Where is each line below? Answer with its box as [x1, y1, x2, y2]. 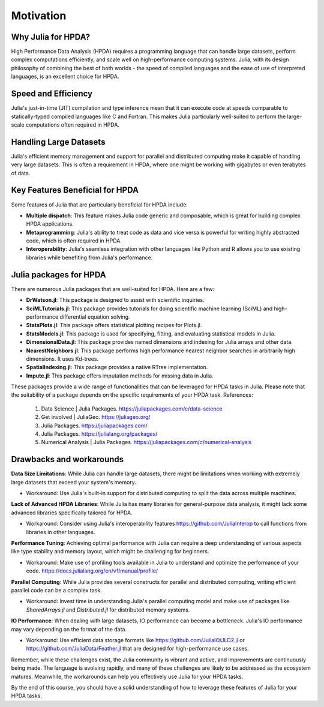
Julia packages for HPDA [11, 269, 106, 280]
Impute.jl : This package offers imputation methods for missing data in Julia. [26, 372, 214, 379]
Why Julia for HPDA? [11, 32, 91, 42]
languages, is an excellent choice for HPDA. [11, 73, 119, 80]
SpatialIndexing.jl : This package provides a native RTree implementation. [26, 364, 208, 371]
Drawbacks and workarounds [11, 454, 124, 465]
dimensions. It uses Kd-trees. [26, 355, 99, 363]
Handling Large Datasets [11, 137, 106, 147]
